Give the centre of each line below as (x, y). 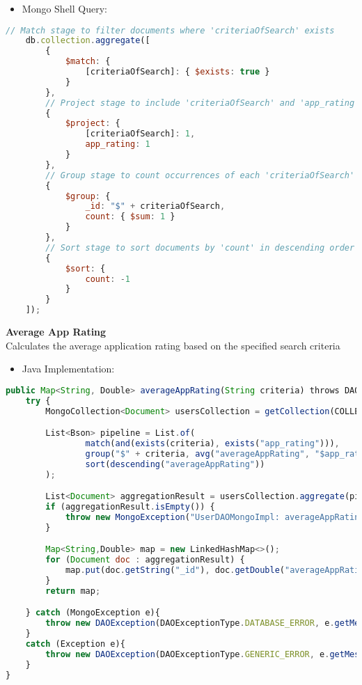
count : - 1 (108, 279)
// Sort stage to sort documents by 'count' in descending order (200, 247)
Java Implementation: (68, 369)
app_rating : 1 (118, 144)
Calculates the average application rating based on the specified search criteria (173, 345)
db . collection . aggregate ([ (88, 41)
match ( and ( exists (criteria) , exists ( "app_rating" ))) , (212, 444)
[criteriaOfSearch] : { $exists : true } (178, 72)
